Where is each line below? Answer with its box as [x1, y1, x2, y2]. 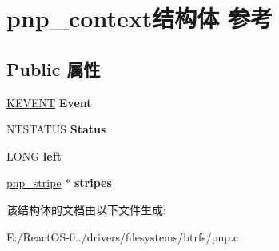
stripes [74, 174, 112, 191]
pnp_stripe [6, 174, 62, 191]
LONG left [6, 147, 62, 164]
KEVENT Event [6, 94, 92, 110]
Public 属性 [6, 56, 101, 81]
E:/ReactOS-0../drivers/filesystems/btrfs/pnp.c [6, 228, 239, 245]
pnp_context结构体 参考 [6, 2, 273, 34]
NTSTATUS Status [6, 121, 106, 137]
